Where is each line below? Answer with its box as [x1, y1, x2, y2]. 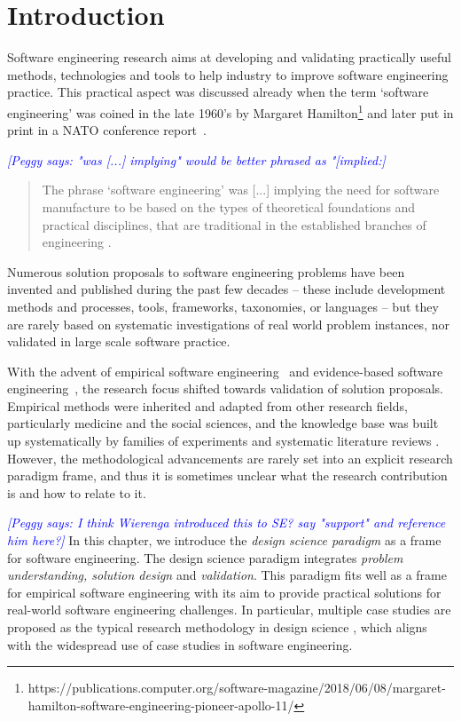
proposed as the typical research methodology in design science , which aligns [7, 618, 427, 636]
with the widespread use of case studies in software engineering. [7, 635, 353, 654]
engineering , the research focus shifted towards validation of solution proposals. [7, 379, 443, 398]
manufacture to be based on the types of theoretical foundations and [42, 197, 416, 216]
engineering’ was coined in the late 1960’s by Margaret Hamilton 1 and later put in [7, 100, 454, 122]
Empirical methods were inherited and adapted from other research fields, [7, 396, 408, 415]
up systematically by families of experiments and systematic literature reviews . [7, 432, 440, 450]
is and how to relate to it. [7, 483, 146, 502]
